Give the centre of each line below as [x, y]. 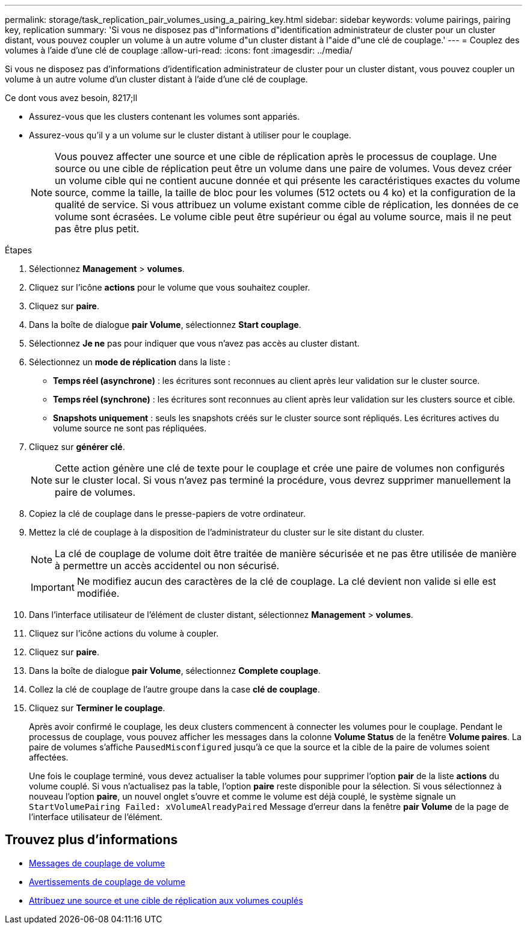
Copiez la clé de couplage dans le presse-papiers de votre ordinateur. [167, 514]
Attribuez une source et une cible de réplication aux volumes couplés [166, 900]
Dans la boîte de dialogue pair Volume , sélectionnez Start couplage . [165, 325]
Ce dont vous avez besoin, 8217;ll [71, 98]
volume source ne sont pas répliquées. [130, 428]
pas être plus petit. [97, 229]
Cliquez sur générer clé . [77, 447]
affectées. [49, 757]
